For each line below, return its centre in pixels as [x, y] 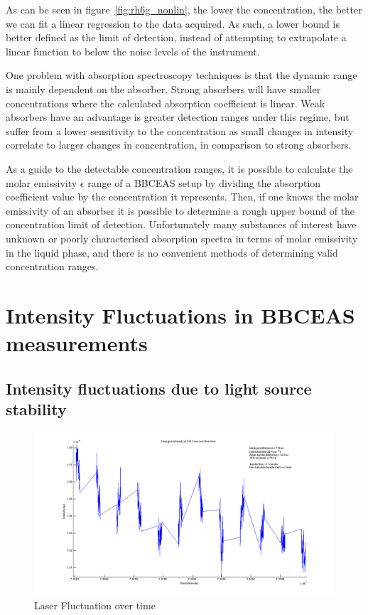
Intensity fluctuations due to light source [159, 388]
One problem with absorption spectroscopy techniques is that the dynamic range [182, 75]
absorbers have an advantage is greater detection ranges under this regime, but [178, 117]
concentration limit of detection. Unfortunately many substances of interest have [181, 224]
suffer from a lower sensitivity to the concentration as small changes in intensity [180, 130]
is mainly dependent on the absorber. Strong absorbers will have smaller [163, 89]
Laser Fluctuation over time [95, 605]
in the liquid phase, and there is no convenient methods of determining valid [172, 252]
